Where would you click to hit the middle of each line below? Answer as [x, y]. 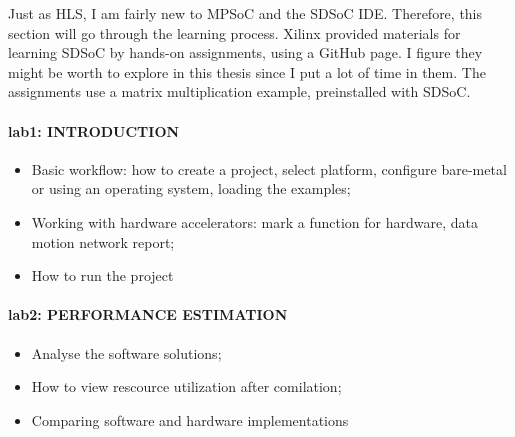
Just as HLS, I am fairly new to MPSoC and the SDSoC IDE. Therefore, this [245, 13]
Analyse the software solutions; [126, 352]
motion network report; [103, 241]
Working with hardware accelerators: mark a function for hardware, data [254, 221]
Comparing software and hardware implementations [190, 419]
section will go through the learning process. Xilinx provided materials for [234, 32]
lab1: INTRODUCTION [94, 130]
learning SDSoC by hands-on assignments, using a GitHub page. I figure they [245, 52]
